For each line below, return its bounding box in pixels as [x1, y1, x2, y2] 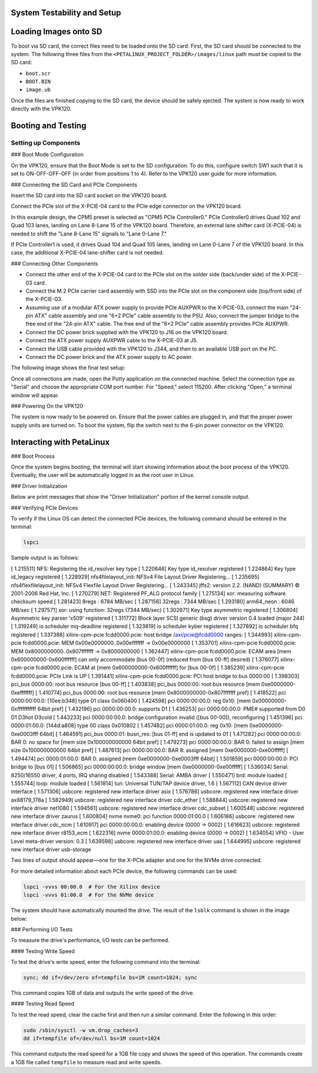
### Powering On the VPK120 [11, 402, 84, 410]
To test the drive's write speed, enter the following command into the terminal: [11, 958, 201, 966]
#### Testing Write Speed [11, 947, 75, 954]
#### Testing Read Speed [11, 1000, 75, 1007]
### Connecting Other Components [11, 260, 98, 267]
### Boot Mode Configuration [11, 151, 84, 158]
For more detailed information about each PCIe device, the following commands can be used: [11, 868, 238, 875]
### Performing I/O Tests [11, 925, 73, 933]
